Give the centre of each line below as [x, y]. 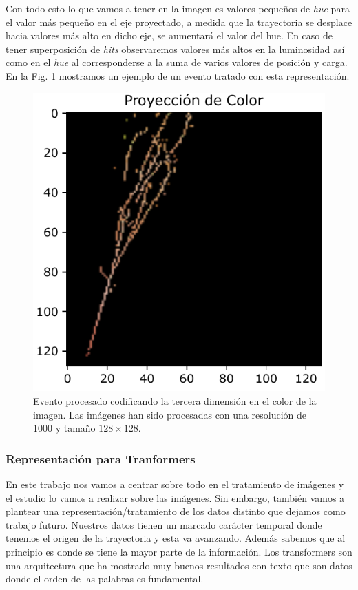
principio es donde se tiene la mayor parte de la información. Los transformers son [179, 551]
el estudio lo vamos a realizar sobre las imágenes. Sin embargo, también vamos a [175, 497]
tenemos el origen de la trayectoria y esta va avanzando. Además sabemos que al [176, 538]
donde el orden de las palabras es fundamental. [105, 579]
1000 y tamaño [64, 428]
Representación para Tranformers [101, 458]
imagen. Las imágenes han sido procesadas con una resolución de [170, 414]
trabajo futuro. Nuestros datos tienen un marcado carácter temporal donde [164, 524]
